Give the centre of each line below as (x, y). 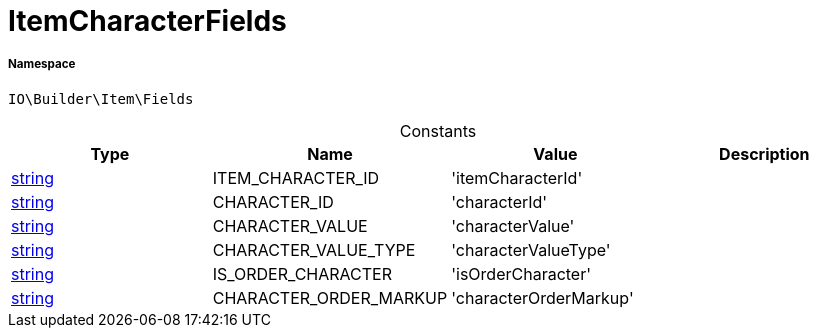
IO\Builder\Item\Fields (101, 98)
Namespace (42, 64)
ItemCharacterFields (147, 21)
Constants (438, 130)
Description (764, 153)
